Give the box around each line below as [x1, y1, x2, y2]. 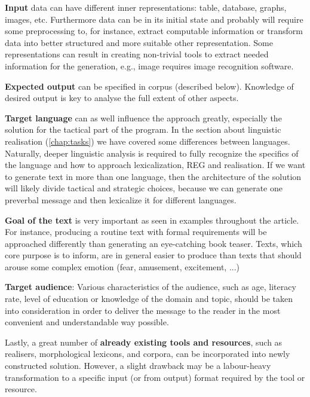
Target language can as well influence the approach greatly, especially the [5, 111, 282, 124]
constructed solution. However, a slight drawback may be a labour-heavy [5, 359, 271, 372]
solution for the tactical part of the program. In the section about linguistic [5, 123, 281, 136]
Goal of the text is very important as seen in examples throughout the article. [5, 213, 299, 226]
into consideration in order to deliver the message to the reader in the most [5, 304, 281, 316]
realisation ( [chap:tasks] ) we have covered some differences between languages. [5, 135, 290, 147]
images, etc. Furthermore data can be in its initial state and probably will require [5, 13, 303, 25]
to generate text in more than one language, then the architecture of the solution [5, 170, 302, 182]
